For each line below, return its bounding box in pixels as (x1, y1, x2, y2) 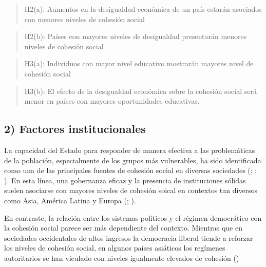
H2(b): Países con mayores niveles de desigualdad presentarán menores (24, 31, 247, 42)
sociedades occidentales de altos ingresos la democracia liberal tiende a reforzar (4, 232, 253, 243)
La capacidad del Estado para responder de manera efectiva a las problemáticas (4, 144, 255, 155)
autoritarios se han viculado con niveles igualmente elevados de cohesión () (4, 252, 239, 263)
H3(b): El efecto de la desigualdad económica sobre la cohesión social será (24, 85, 257, 96)
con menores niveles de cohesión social (24, 13, 145, 24)
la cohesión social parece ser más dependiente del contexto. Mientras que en (4, 222, 243, 233)
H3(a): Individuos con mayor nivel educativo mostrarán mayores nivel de (24, 58, 254, 69)
